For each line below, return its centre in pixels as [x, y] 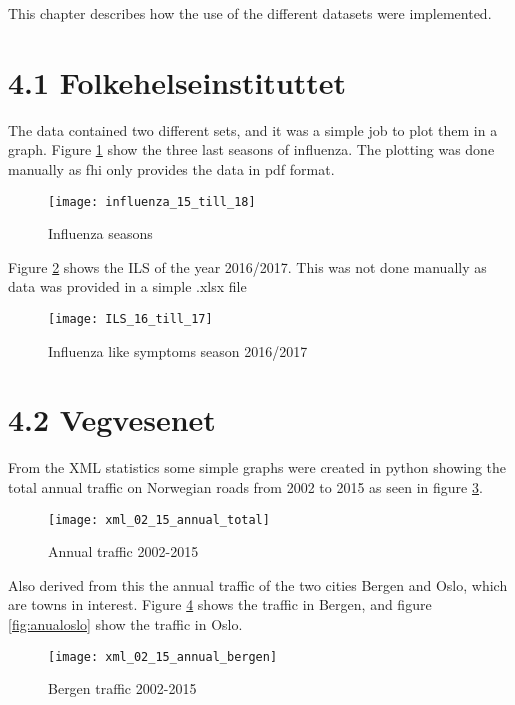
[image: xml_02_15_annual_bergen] [163, 656]
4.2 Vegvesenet [112, 419]
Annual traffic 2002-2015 [123, 551]
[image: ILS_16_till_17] [130, 318]
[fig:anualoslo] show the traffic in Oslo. [125, 623]
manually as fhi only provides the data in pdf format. [171, 168]
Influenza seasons [100, 233]
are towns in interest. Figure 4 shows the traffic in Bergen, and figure [220, 604]
